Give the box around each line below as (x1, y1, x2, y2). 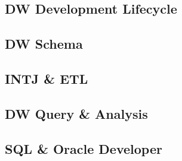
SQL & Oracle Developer (5, 139, 162, 157)
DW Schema (5, 34, 83, 53)
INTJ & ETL (5, 69, 88, 87)
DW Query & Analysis (5, 104, 148, 122)
